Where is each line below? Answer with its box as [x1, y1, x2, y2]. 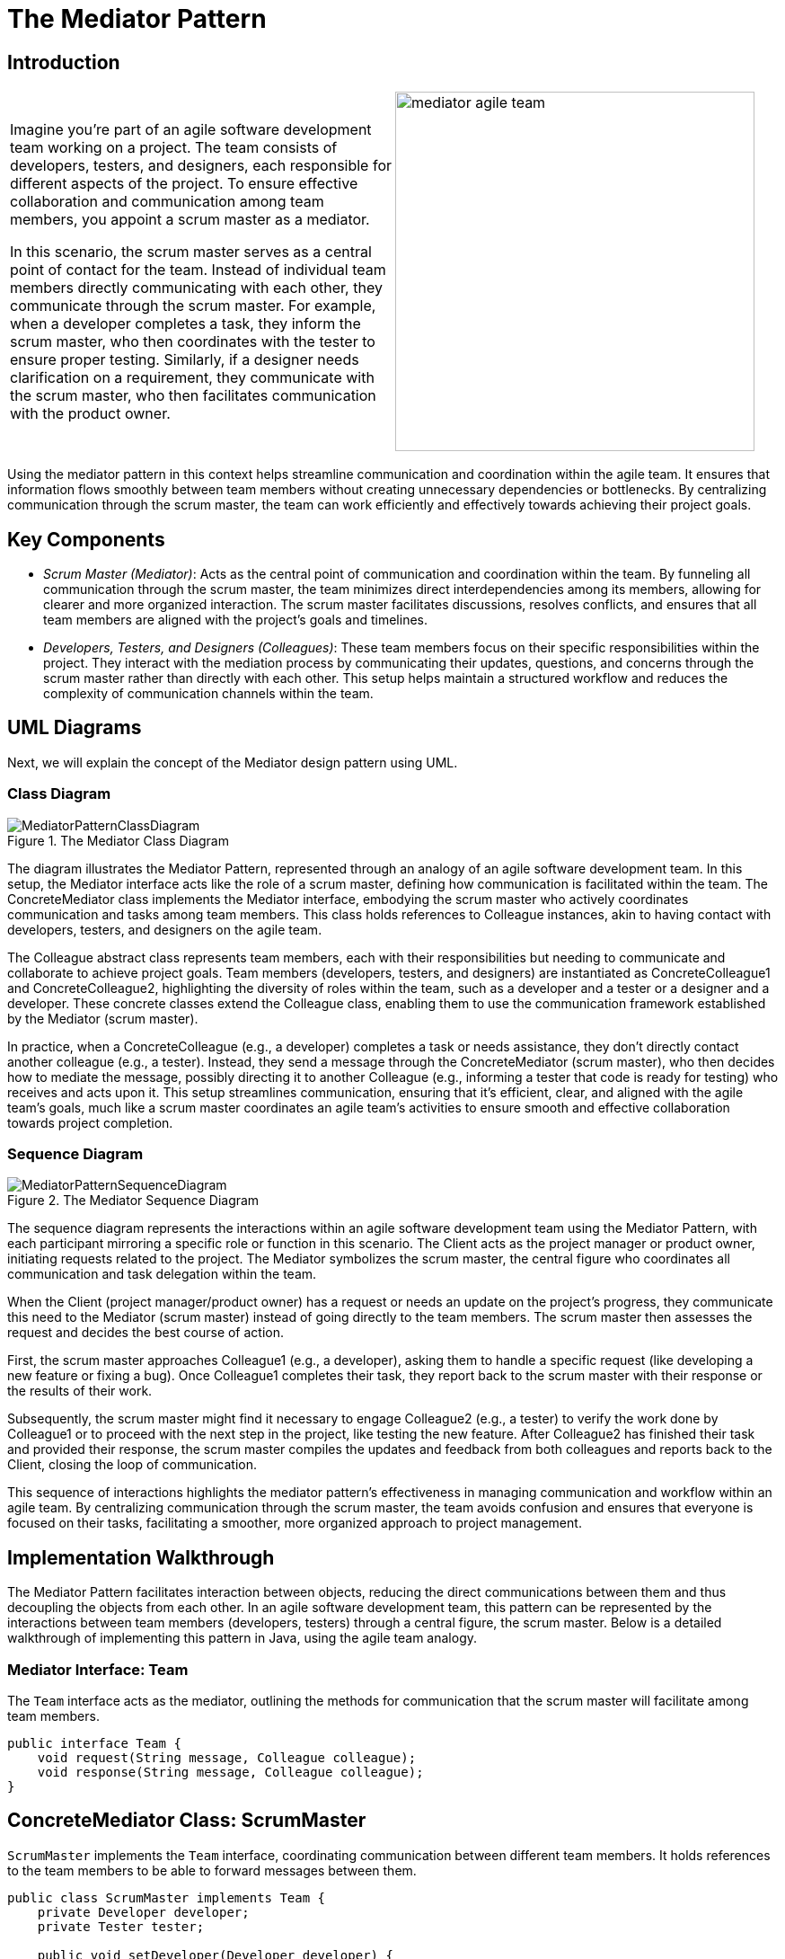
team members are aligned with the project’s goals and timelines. [43, 612, 428, 628]
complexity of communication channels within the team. [43, 686, 374, 702]
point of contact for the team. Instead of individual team [10, 261, 386, 279]
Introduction [7, 50, 120, 74]
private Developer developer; [37, 1904, 250, 1919]
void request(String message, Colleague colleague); [37, 1750, 417, 1765]
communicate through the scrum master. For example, [10, 297, 376, 315]
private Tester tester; [37, 1919, 205, 1934]
